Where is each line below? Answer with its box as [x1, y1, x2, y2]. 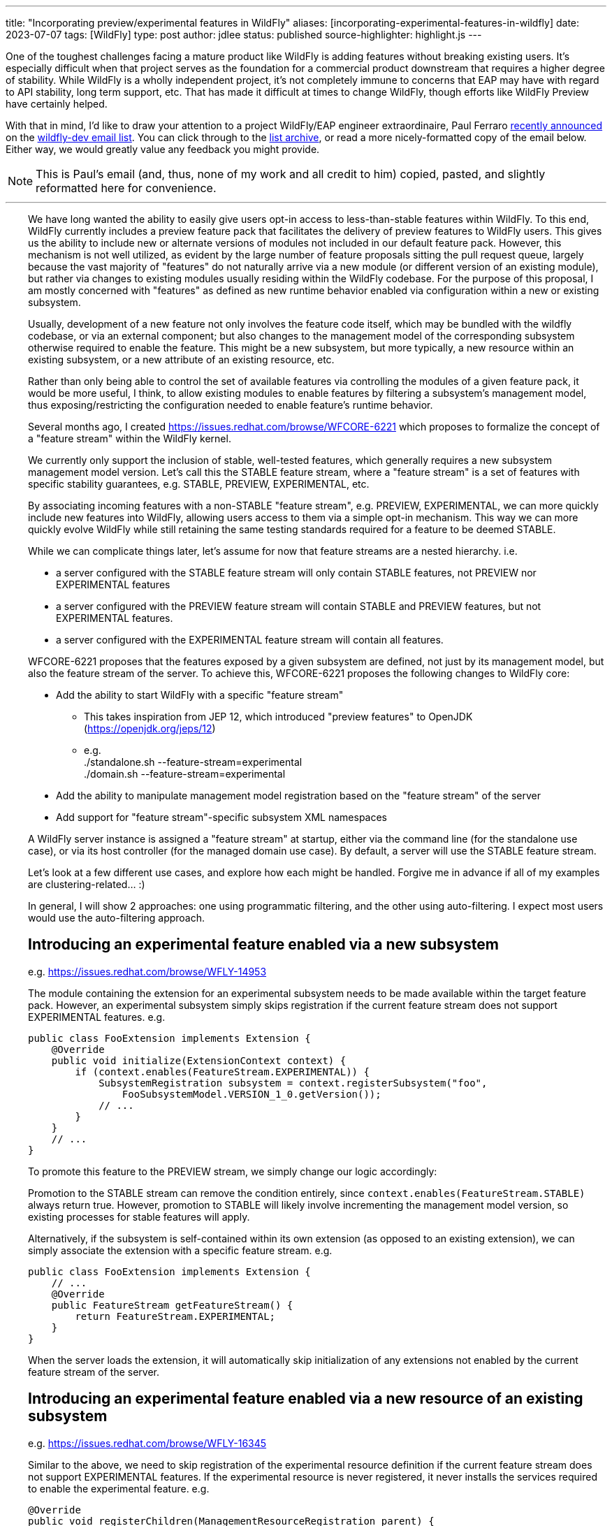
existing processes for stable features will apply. [28, 1210, 250, 1223]
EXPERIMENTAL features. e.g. [28, 1010, 166, 1023]
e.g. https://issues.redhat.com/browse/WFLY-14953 [28, 965, 267, 978]
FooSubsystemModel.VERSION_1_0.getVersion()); [122, 1088, 381, 1100]
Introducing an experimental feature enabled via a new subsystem [28, 936, 499, 954]
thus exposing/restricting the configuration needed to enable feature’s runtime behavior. [28, 399, 433, 411]
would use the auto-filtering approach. [28, 912, 205, 924]
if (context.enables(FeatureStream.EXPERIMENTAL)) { [75, 1066, 370, 1077]
